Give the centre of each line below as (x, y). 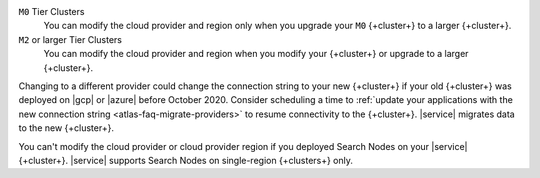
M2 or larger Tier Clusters (70, 39)
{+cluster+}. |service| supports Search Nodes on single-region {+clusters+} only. (186, 160)
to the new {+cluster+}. (66, 128)
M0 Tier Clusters (51, 11)
